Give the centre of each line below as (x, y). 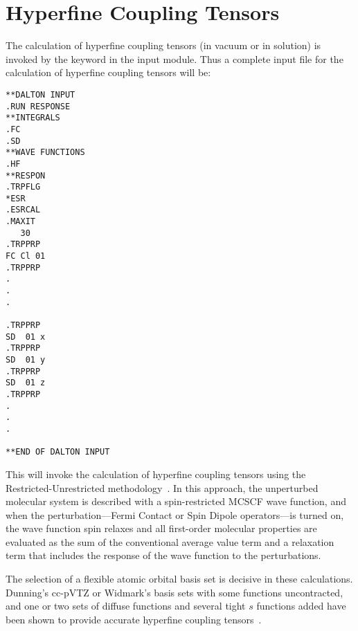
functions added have (301, 606)
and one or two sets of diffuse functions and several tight (126, 606)
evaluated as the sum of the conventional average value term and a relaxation (170, 541)
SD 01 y (26, 360)
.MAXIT (20, 222)
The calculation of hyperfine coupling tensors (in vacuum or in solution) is (163, 45)
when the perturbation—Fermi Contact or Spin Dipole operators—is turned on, (175, 514)
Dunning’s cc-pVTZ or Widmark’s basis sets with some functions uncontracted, (174, 592)
